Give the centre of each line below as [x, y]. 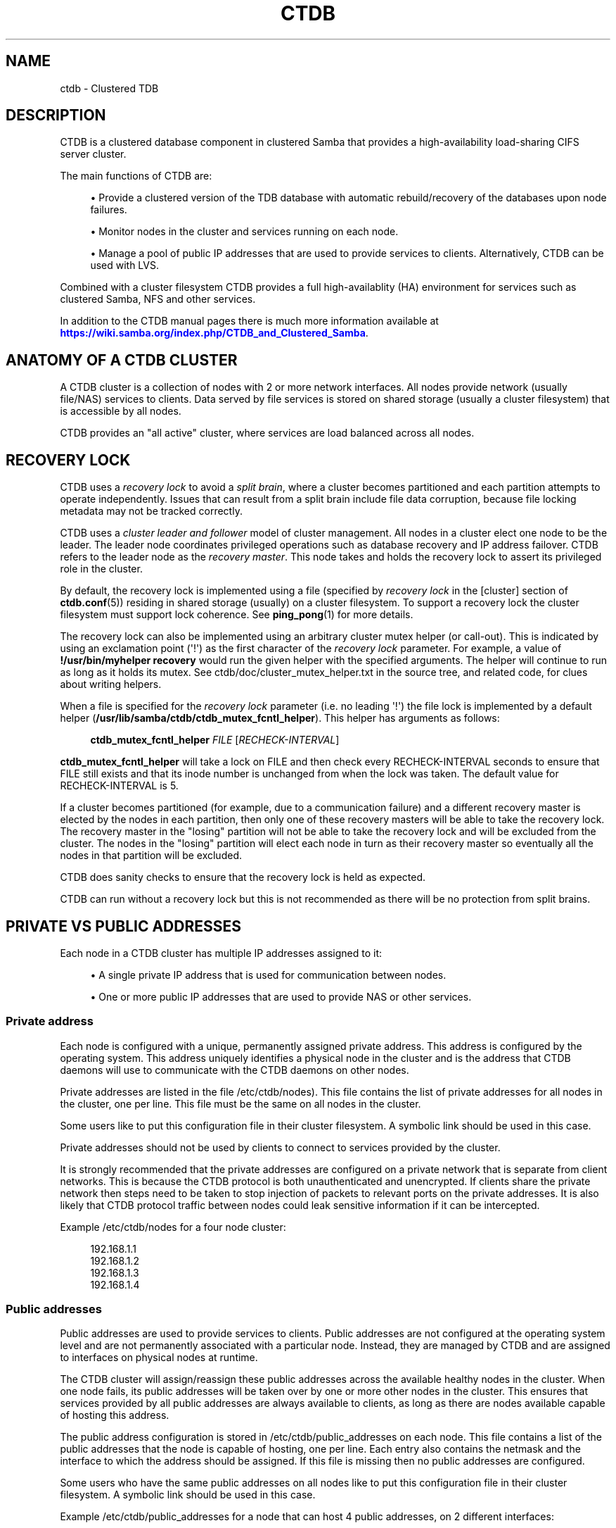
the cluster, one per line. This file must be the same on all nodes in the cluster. [240, 1103]
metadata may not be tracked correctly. [151, 511]
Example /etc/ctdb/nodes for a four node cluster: [173, 1227]
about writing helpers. [111, 684]
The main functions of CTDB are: [136, 176]
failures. [109, 210]
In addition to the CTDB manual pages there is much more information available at [249, 321]
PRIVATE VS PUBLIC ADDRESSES [123, 926]
